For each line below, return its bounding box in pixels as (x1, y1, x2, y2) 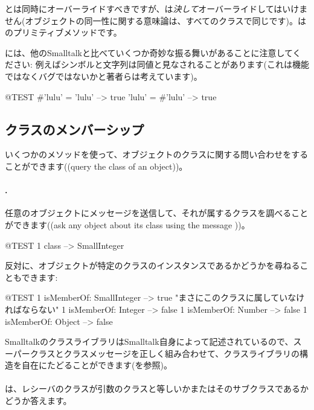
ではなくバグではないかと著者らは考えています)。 (5, 69, 202, 82)
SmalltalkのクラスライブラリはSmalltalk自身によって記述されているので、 (5, 335, 293, 348)
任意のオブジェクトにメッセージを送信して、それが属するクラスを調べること (5, 207, 309, 219)
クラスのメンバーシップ (5, 120, 144, 138)
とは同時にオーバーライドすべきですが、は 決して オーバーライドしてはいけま (5, 2, 308, 14)
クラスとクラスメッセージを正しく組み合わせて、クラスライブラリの (30, 347, 300, 359)
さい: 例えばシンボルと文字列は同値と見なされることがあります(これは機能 (13, 58, 309, 71)
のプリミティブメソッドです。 (5, 26, 122, 39)
